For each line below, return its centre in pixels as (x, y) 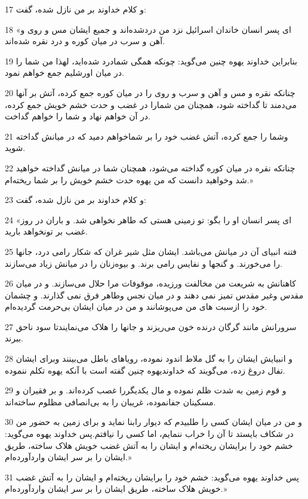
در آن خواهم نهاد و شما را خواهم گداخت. (78, 116)
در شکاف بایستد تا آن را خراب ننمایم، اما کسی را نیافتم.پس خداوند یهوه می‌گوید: (149, 434)
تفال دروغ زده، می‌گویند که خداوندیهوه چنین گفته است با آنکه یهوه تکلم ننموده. (145, 370)
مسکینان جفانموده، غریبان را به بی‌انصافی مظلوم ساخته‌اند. (110, 401)
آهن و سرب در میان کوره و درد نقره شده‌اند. (85, 41)
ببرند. (14, 338)
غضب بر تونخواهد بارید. (46, 231)
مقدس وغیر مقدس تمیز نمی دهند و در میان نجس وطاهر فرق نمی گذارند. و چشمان (154, 295)
